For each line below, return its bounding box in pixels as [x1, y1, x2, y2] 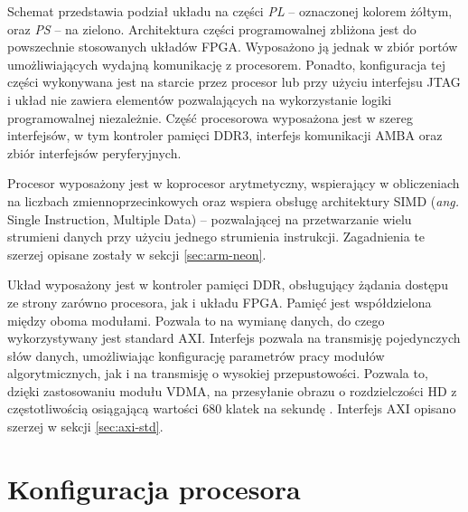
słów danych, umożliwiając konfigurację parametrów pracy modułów [7, 346, 385, 365]
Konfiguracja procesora [7, 469, 301, 507]
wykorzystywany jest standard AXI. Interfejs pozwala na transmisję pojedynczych [7, 328, 461, 347]
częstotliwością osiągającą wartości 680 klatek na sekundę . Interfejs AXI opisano [7, 399, 456, 418]
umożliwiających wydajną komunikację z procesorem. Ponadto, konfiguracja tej [7, 54, 445, 73]
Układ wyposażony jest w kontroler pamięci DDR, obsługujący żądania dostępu [7, 275, 448, 294]
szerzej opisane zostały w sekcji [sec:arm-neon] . [7, 244, 267, 263]
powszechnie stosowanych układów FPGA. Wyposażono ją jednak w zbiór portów [7, 37, 458, 56]
